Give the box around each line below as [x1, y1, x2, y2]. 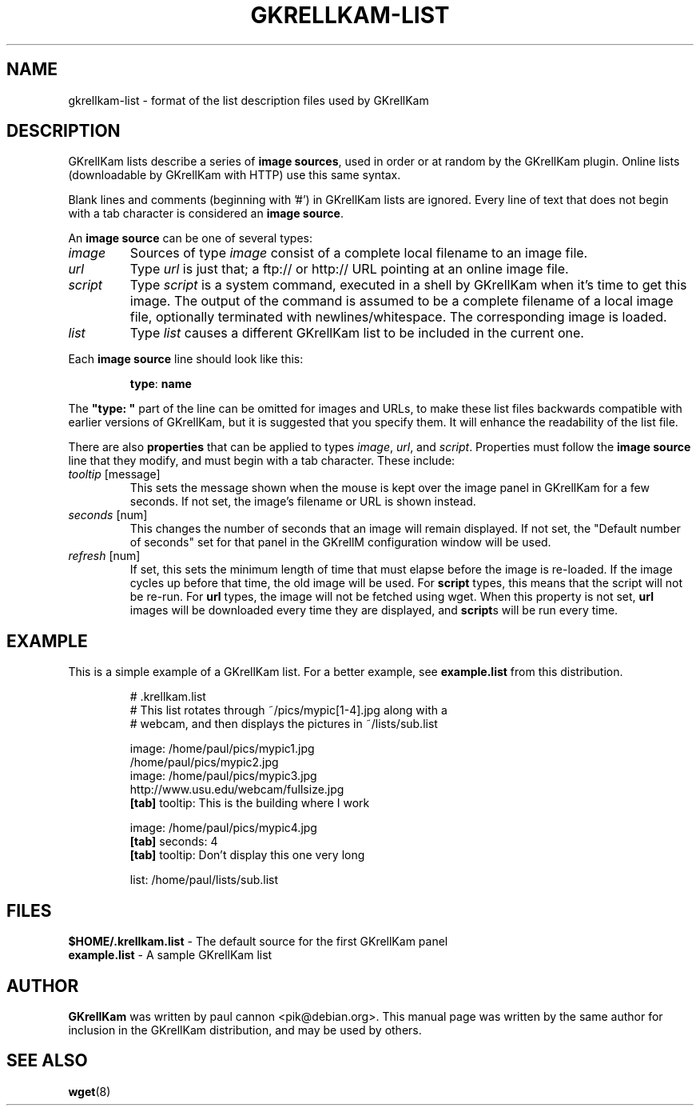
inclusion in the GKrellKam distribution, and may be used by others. [68, 1022, 422, 1037]
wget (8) [68, 1084, 111, 1098]
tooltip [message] [68, 467, 161, 482]
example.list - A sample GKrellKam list [68, 948, 272, 962]
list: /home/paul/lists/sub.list [129, 873, 279, 887]
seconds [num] [68, 508, 148, 522]
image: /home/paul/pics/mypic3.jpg [129, 769, 317, 783]
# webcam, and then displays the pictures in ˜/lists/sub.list [129, 717, 438, 731]
